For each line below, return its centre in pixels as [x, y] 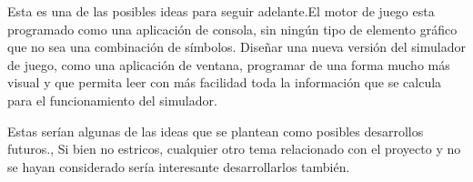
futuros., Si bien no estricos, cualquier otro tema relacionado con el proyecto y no [234, 149]
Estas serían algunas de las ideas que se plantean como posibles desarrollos [216, 131]
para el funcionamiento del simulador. [112, 100]
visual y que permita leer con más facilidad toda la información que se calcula [225, 82]
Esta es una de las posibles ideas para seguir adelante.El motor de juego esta [221, 11]
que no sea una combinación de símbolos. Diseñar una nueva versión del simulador [236, 47]
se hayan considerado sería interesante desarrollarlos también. [179, 166]
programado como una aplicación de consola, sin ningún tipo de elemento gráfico [232, 29]
